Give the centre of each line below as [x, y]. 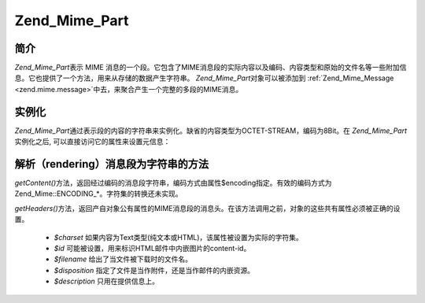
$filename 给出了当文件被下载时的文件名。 [123, 259]
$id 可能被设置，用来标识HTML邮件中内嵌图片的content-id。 [152, 248]
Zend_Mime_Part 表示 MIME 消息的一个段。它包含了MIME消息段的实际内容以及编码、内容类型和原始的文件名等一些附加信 [211, 68]
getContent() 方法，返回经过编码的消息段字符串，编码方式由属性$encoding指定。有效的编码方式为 [173, 183]
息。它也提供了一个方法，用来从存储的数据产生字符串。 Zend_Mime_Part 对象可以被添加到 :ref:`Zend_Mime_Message [204, 78]
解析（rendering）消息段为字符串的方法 [112, 164]
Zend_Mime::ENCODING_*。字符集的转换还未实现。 [98, 194]
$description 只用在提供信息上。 [106, 281]
